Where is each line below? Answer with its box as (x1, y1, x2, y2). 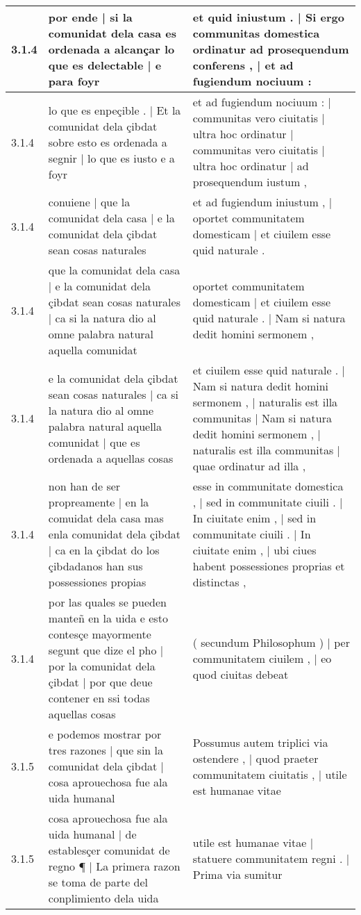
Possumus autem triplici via (192, 734, 328, 750)
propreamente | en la (48, 494, 149, 510)
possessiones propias (48, 574, 146, 590)
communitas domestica (192, 25, 320, 41)
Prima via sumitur (192, 866, 283, 882)
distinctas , (192, 574, 246, 590)
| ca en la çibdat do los (48, 542, 160, 558)
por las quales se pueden (48, 594, 167, 610)
